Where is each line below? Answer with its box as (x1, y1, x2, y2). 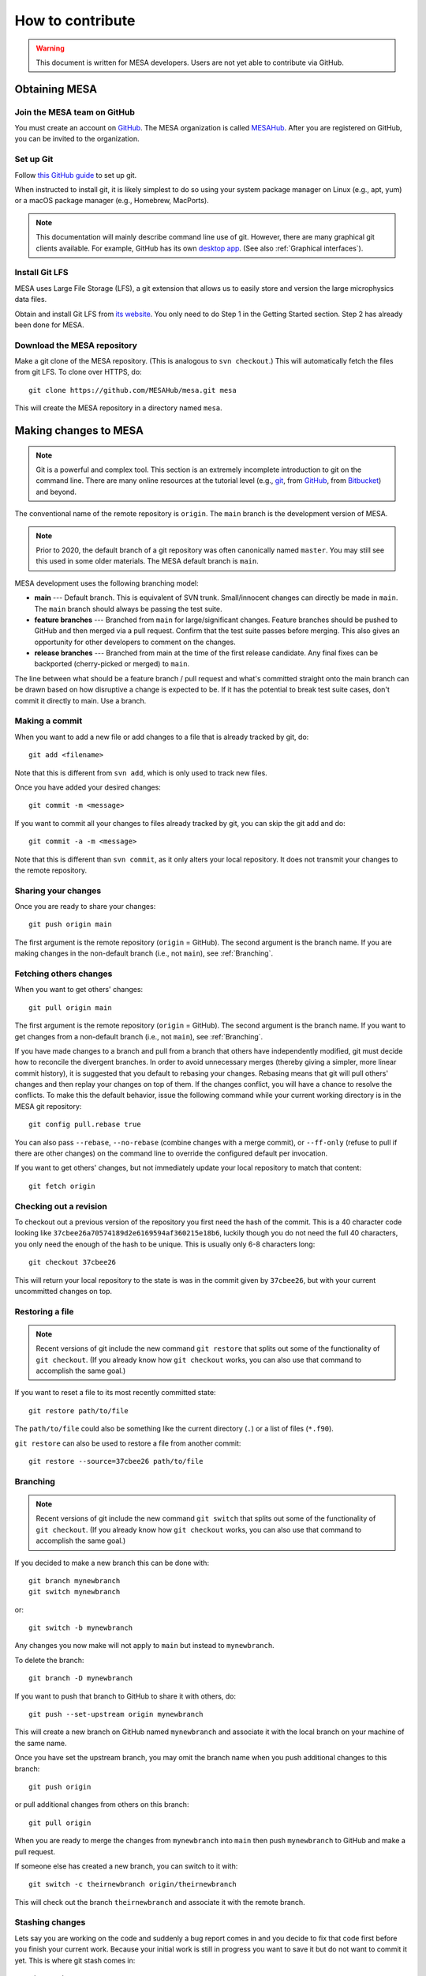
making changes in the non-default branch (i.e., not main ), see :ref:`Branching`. (14, 948, 274, 958)
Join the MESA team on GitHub (14, 107, 136, 118)
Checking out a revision (14, 1201, 108, 1212)
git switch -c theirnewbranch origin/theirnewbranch (28, 1880, 237, 1889)
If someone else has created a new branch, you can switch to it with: (14, 1861, 238, 1871)
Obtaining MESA (14, 82, 98, 96)
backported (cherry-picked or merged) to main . (34, 659, 189, 669)
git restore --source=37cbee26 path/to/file (28, 1457, 204, 1465)
